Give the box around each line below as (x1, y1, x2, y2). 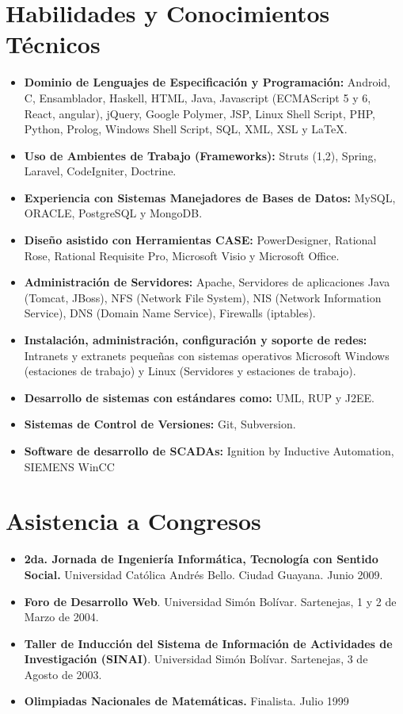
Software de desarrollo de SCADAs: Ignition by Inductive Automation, (24, 443, 394, 459)
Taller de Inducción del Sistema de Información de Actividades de (24, 635, 393, 651)
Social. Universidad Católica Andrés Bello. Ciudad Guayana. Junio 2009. (24, 566, 383, 582)
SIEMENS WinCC (24, 458, 115, 474)
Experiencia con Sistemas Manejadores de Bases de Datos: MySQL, (24, 189, 396, 205)
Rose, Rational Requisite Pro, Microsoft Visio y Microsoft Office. (24, 247, 340, 263)
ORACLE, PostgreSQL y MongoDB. (24, 205, 203, 221)
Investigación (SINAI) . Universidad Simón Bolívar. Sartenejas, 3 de (24, 651, 368, 667)
